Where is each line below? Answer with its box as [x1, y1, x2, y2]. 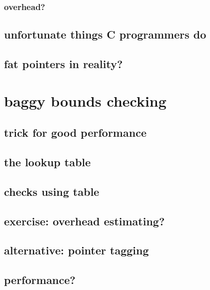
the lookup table [4, 154, 91, 169]
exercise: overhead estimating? [4, 213, 165, 228]
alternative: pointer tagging [4, 242, 149, 258]
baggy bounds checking [4, 90, 166, 111]
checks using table [4, 183, 99, 199]
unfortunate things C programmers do [4, 27, 206, 42]
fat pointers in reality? [4, 56, 123, 72]
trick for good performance [4, 125, 146, 140]
